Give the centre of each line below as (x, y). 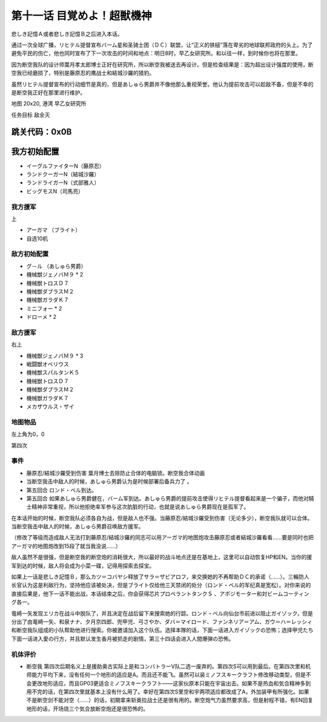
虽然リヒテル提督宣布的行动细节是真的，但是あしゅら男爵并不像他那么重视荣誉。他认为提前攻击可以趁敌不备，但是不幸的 (162, 84)
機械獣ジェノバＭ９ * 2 (55, 275)
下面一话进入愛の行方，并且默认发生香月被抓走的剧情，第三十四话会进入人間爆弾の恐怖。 (123, 638)
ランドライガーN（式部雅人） (63, 183)
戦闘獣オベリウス (48, 364)
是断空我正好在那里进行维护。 (48, 92)
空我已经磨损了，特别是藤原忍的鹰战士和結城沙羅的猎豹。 (83, 73)
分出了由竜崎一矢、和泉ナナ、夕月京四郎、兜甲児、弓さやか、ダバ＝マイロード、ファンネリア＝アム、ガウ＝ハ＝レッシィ (162, 622)
